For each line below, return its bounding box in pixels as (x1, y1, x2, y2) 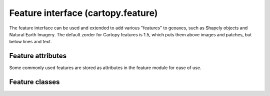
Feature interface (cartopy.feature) (9, 7, 158, 18)
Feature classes (9, 78, 60, 87)
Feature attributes (9, 52, 67, 60)
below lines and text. (9, 39, 52, 45)
